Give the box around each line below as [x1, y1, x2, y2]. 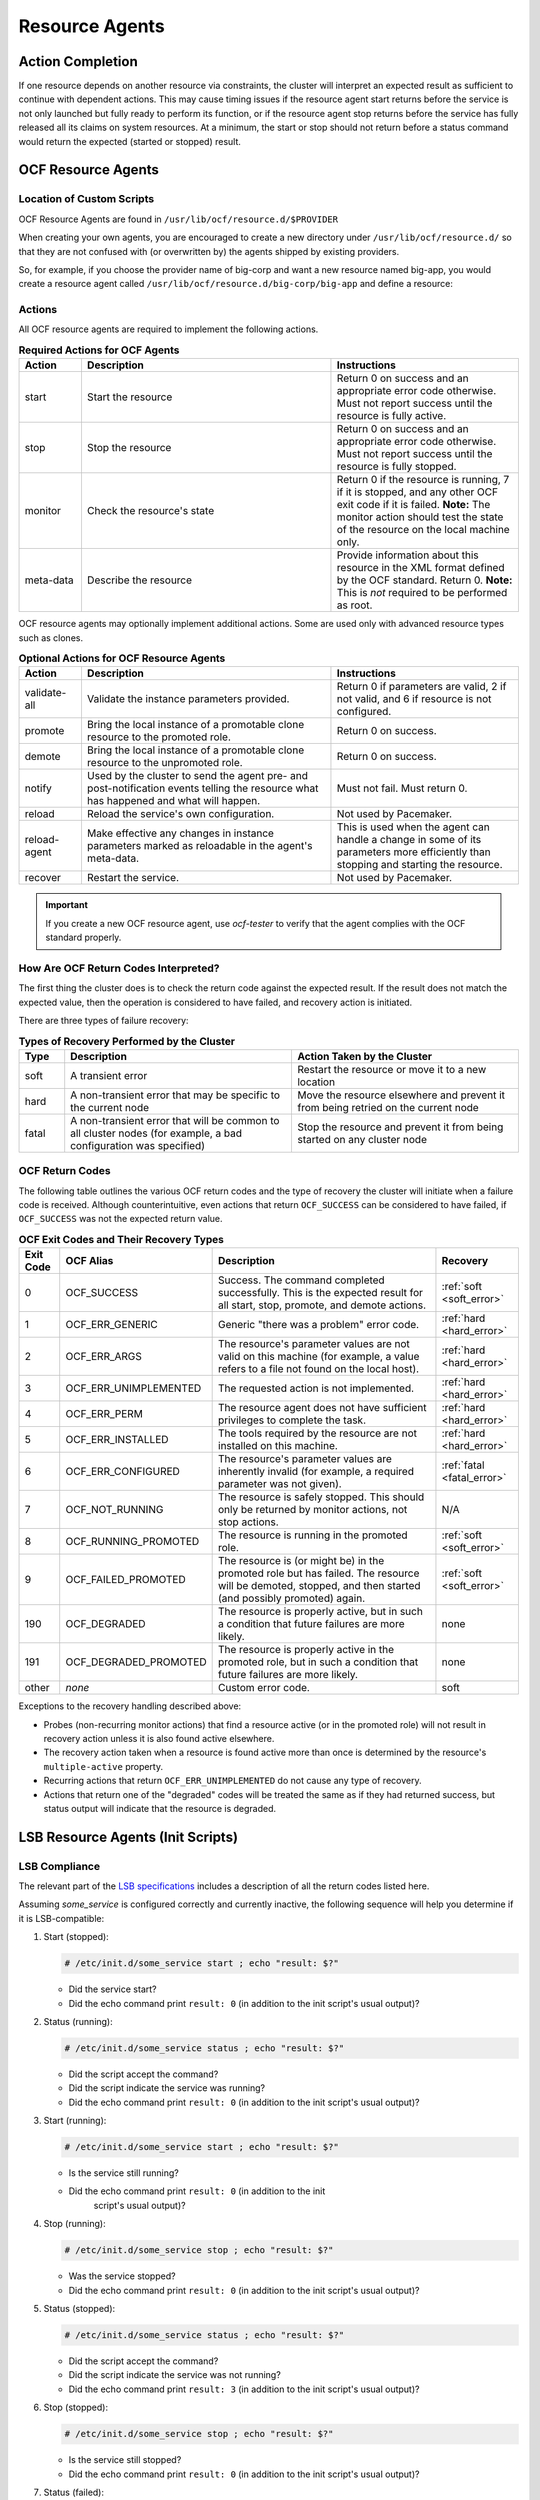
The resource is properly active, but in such [218, 1605, 424, 1619]
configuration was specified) [70, 1138, 205, 1152]
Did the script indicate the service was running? [68, 2082, 265, 2094]
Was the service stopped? [68, 2270, 176, 2282]
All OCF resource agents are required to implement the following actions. [18, 323, 319, 335]
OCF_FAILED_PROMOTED [65, 1573, 186, 1587]
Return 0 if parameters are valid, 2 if [336, 680, 507, 694]
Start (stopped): [43, 1931, 109, 1943]
